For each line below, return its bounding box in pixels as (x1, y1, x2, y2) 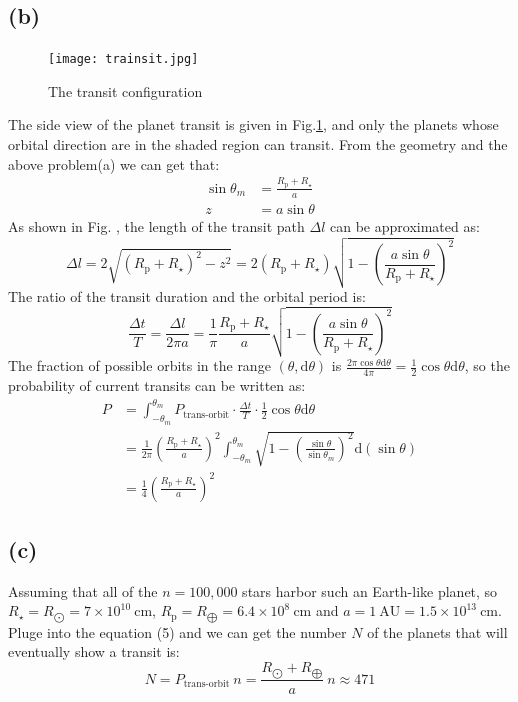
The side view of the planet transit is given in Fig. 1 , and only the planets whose (8, 114, 499, 135)
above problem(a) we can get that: (8, 153, 220, 174)
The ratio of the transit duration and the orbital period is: (8, 285, 366, 306)
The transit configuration (48, 80, 203, 101)
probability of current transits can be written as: (8, 375, 306, 396)
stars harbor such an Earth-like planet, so (242, 580, 498, 601)
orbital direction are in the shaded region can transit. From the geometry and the (8, 134, 508, 155)
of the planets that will (367, 621, 508, 642)
